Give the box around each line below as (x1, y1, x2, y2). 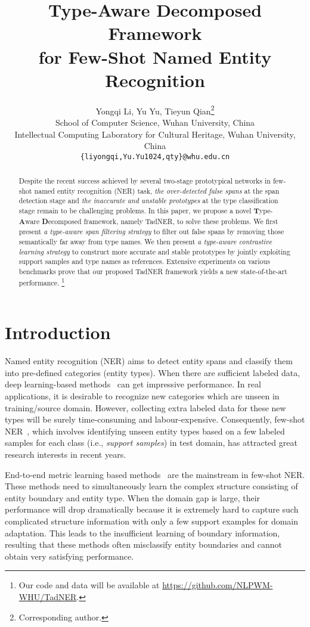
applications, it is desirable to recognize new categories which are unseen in (5, 390, 280, 402)
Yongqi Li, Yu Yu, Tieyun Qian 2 (95, 103, 215, 117)
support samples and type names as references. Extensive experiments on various (18, 256, 270, 266)
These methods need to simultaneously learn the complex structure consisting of (5, 480, 298, 492)
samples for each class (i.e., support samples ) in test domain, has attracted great (5, 436, 297, 449)
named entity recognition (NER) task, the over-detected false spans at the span (34, 185, 280, 195)
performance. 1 (18, 275, 65, 287)
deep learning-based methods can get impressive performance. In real (5, 378, 261, 390)
